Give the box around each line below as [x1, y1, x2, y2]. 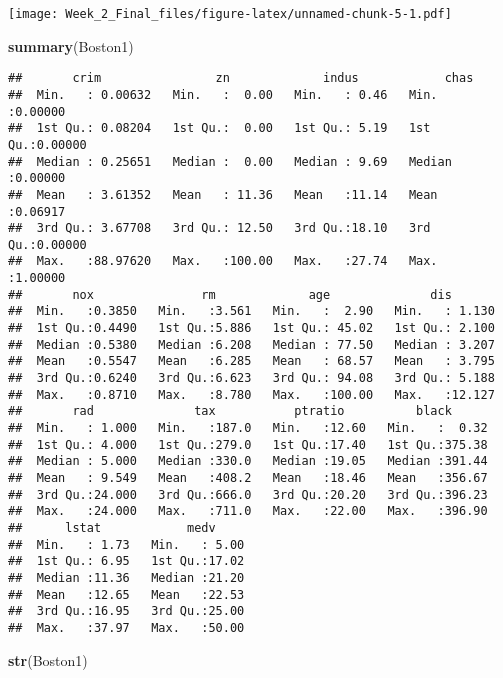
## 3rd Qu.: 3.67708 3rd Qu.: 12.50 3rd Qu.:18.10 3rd [8, 221, 431, 236]
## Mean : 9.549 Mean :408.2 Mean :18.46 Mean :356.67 [8, 471, 488, 485]
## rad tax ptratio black [8, 404, 452, 419]
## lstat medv [8, 520, 216, 535]
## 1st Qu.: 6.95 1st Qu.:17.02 [8, 554, 245, 569]
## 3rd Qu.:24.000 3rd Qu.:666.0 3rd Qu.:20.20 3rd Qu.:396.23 [8, 487, 488, 502]
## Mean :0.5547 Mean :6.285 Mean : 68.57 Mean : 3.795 [8, 354, 495, 369]
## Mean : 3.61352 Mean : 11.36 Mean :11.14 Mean [8, 187, 438, 202]
